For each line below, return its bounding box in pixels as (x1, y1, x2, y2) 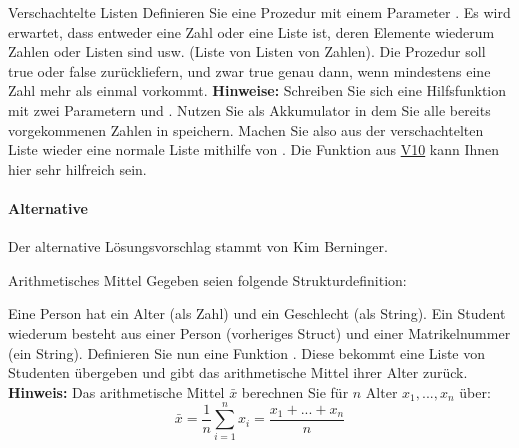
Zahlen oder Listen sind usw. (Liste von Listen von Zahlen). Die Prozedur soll (8, 41, 486, 62)
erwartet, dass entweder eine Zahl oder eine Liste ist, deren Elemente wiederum (8, 21, 495, 42)
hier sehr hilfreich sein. (8, 158, 147, 179)
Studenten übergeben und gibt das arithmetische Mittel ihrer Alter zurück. (8, 362, 468, 383)
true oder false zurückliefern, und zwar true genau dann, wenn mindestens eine (8, 60, 491, 81)
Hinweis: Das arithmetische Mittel (8, 381, 225, 402)
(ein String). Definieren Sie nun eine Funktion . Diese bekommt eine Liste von (8, 342, 486, 363)
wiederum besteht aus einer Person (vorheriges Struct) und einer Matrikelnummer (8, 322, 511, 343)
